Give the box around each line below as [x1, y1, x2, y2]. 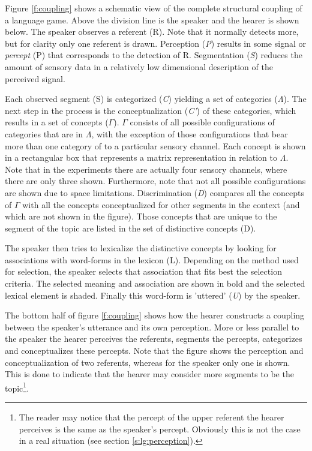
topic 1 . [5, 380, 29, 394]
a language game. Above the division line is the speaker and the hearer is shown [5, 13, 299, 26]
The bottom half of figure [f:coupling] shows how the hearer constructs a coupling [5, 309, 305, 321]
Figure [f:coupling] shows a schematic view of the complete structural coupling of [5, 2, 302, 14]
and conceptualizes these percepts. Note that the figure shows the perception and [5, 344, 304, 357]
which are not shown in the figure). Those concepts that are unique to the [5, 210, 277, 223]
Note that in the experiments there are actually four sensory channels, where [5, 163, 287, 175]
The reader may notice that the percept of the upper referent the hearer [19, 411, 284, 423]
